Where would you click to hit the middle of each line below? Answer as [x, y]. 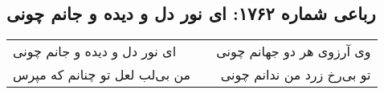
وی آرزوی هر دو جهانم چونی [294, 51]
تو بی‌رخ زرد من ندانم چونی [296, 75]
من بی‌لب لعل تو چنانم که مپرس [102, 75]
